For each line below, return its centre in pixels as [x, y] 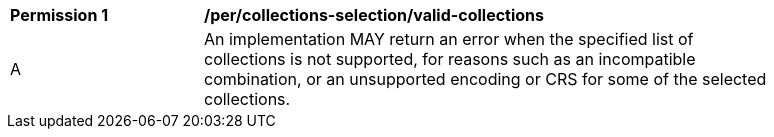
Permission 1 [59, 15]
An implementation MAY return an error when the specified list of [449, 39]
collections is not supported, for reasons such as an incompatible [450, 59]
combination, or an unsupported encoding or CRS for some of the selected [485, 79]
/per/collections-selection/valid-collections [374, 15]
